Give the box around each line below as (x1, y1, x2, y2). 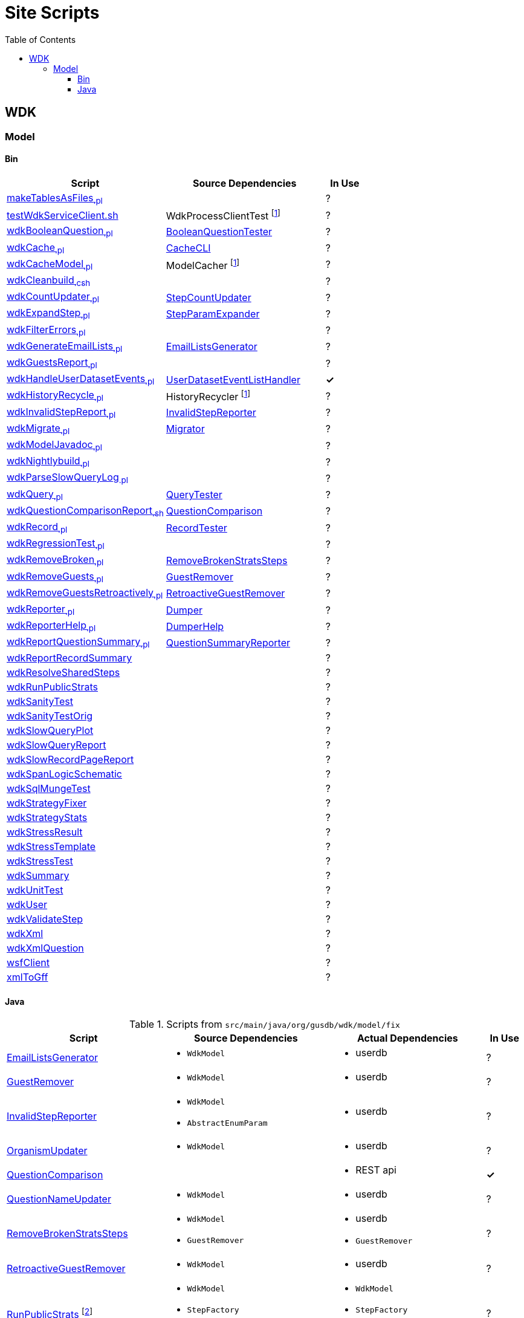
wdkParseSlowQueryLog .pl (7, 471, 128, 485)
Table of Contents (5, 34, 76, 45)
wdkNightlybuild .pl (7, 455, 89, 469)
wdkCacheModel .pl (7, 257, 93, 271)
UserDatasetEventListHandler (166, 373, 300, 386)
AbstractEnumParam (187, 1118, 268, 1128)
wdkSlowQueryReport (7, 739, 106, 752)
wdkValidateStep (7, 913, 83, 926)
